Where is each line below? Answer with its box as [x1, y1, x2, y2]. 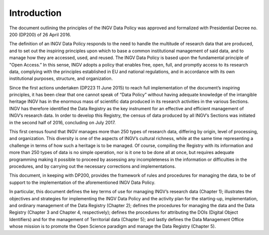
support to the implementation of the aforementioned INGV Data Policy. [9, 179, 155, 185]
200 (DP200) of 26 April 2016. [9, 31, 71, 37]
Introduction [9, 7, 62, 18]
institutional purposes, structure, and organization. [9, 76, 113, 81]
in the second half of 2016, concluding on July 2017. [9, 119, 116, 125]
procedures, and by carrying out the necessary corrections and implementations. [9, 163, 176, 169]
